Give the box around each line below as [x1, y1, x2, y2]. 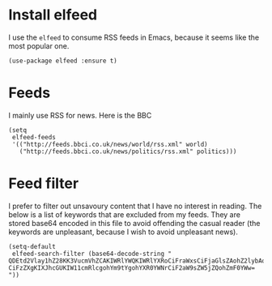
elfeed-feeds [11, 133, 57, 141]
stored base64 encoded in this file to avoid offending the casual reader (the [8, 218, 261, 228]
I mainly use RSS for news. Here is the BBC [8, 110, 152, 120]
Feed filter [8, 174, 79, 193]
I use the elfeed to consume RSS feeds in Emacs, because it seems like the [8, 32, 260, 42]
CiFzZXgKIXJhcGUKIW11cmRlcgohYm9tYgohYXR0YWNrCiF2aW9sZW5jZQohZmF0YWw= [8, 263, 255, 272]
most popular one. [8, 41, 70, 50]
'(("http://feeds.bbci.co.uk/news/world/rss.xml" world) [11, 140, 208, 148]
